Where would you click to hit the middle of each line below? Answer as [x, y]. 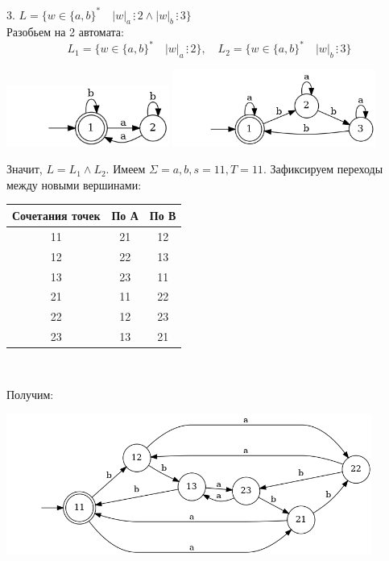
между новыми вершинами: [74, 184]
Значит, [25, 169]
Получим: [30, 394]
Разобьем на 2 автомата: [65, 32]
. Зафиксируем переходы [323, 169]
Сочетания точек [56, 215]
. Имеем [126, 169]
